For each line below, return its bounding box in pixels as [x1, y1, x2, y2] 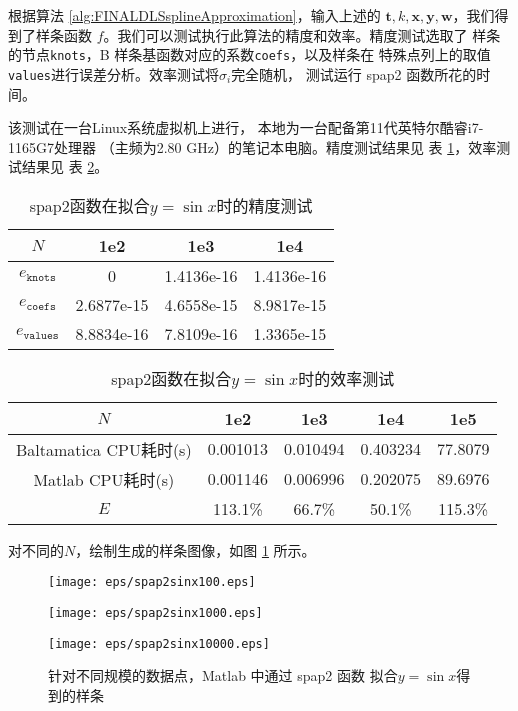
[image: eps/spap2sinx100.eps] [48, 575, 256, 590]
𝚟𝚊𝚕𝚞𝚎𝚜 [23, 329, 59, 341]
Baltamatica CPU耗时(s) [16, 437, 192, 461]
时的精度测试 [216, 193, 313, 217]
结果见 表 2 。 [21, 156, 109, 177]
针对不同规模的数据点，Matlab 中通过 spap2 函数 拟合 [48, 665, 398, 686]
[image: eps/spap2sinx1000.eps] [48, 606, 263, 621]
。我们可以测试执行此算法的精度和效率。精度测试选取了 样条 [103, 24, 501, 45]
